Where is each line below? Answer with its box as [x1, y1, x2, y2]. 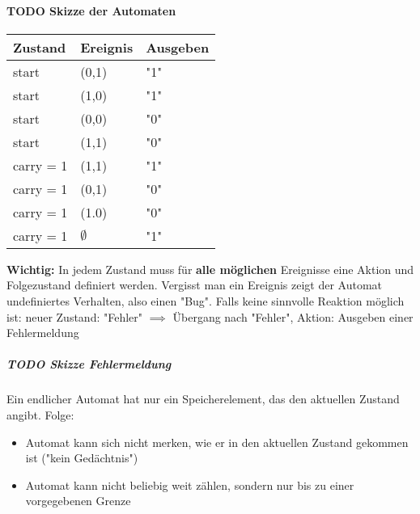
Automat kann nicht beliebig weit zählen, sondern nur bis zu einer [25, 476, 354, 493]
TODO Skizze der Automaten [6, 2, 176, 19]
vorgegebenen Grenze [25, 492, 131, 509]
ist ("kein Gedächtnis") [25, 449, 138, 466]
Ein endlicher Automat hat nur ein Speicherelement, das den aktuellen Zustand [6, 390, 400, 407]
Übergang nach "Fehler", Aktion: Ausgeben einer [172, 308, 414, 325]
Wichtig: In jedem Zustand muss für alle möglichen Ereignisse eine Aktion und [6, 260, 414, 277]
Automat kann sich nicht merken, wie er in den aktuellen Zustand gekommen [25, 433, 409, 450]
